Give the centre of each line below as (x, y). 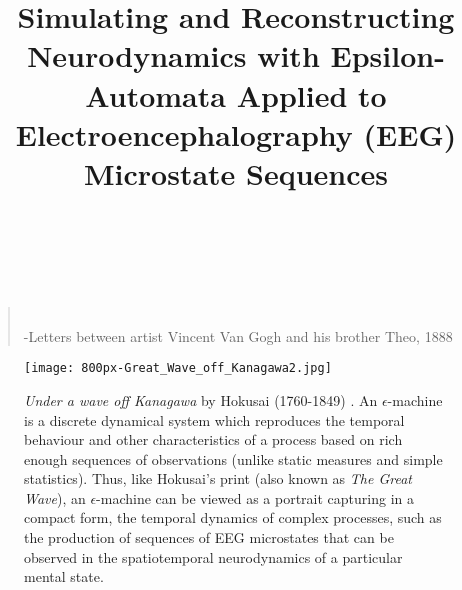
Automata (155, 94)
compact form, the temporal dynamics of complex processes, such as (233, 517)
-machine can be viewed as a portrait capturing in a (255, 497)
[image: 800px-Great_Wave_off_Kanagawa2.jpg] (178, 368)
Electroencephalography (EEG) (236, 133)
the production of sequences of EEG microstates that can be (209, 537)
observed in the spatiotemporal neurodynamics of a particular (213, 556)
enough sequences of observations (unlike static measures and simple (233, 458)
